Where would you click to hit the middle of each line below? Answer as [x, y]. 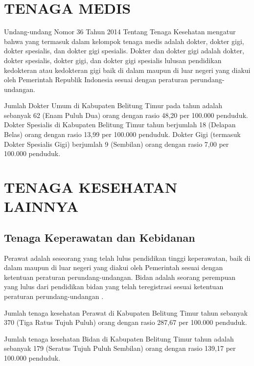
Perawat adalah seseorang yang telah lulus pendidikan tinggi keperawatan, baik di [127, 258]
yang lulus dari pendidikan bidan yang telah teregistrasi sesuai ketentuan [114, 286]
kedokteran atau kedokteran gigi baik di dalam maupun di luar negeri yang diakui [127, 70]
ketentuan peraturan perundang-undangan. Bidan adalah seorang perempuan [120, 277]
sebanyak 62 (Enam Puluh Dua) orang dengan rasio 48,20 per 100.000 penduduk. [126, 115]
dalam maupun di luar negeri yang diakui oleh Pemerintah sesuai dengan [114, 267]
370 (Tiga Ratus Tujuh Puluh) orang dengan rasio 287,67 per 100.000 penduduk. [126, 322]
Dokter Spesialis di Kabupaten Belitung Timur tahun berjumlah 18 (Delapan [120, 125]
